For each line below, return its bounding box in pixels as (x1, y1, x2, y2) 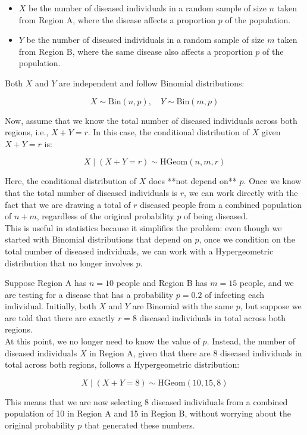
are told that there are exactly (5, 311, 115, 324)
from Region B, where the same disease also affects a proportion (18, 45, 253, 57)
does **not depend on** (149, 175, 237, 187)
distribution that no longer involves (5, 256, 134, 269)
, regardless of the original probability (36, 210, 174, 222)
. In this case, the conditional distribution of (87, 126, 249, 138)
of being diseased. (184, 210, 248, 222)
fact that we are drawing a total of (5, 198, 131, 210)
